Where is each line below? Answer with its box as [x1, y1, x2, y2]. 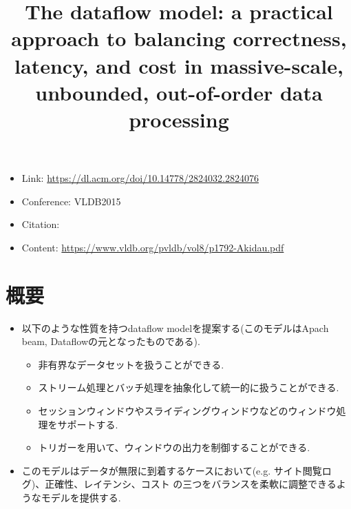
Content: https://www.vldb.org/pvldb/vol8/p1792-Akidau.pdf [21, 240, 284, 254]
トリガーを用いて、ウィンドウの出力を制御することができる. [38, 440, 310, 455]
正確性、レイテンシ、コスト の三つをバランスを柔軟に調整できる [45, 477, 337, 491]
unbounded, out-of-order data [35, 78, 323, 106]
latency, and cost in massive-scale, [14, 51, 343, 79]
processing [129, 105, 229, 133]
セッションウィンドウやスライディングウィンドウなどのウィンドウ [38, 404, 337, 417]
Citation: [21, 217, 60, 231]
